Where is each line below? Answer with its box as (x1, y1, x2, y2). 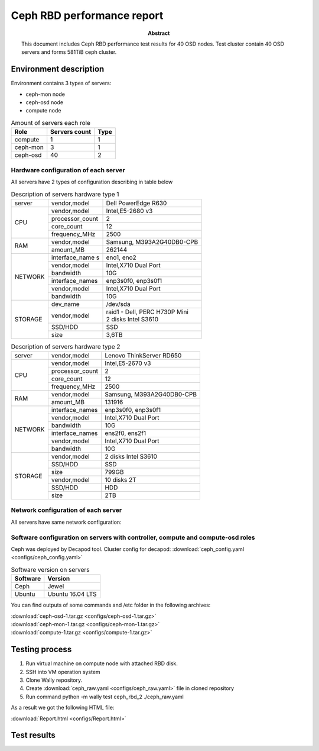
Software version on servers (11, 565, 90, 573)
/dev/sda (106, 299, 131, 308)
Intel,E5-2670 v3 (105, 359, 151, 368)
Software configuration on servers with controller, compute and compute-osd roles (11, 533, 255, 542)
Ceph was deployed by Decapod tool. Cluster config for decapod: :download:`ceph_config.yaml (11, 545, 245, 553)
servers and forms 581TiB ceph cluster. (21, 49, 117, 56)
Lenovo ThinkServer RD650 (105, 352, 182, 360)
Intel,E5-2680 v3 (106, 207, 153, 215)
